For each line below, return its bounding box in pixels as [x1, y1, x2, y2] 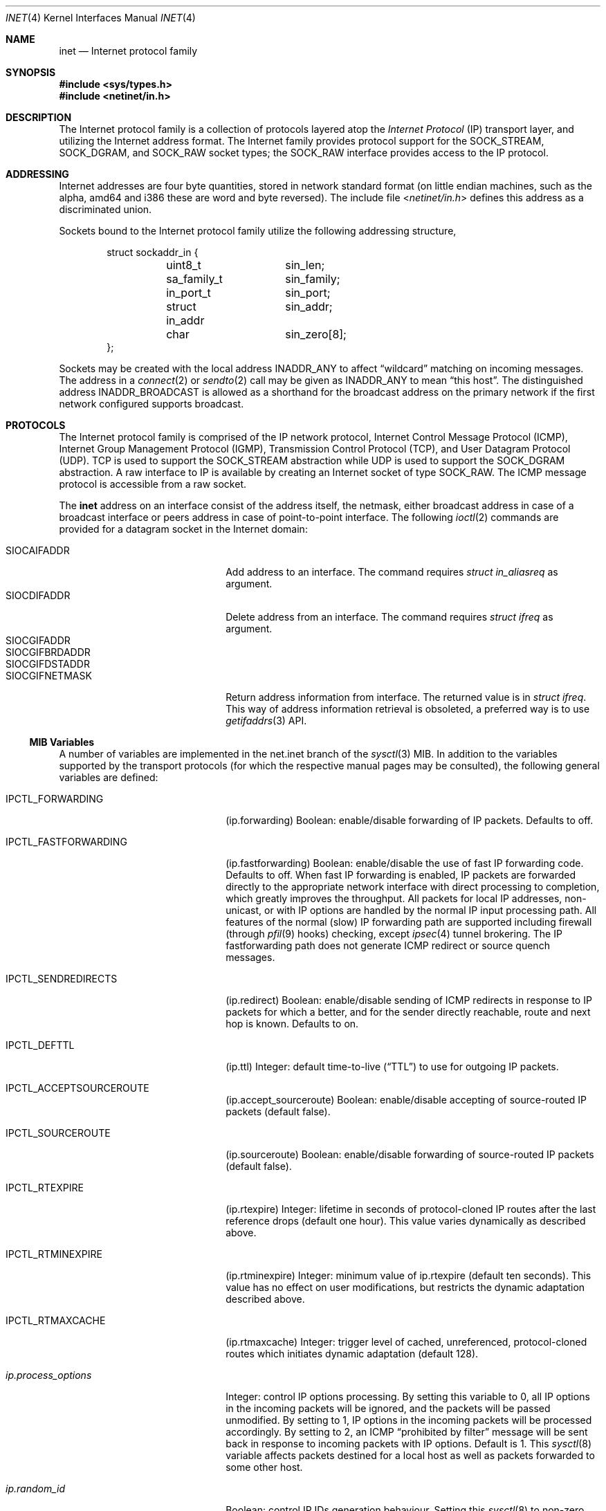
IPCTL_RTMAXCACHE [6, 1315, 106, 1326]
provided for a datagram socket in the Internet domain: [59, 523, 308, 535]
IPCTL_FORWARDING [6, 793, 104, 805]
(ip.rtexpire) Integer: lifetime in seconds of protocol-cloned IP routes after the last [226, 1203, 596, 1215]
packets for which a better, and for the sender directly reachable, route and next [226, 1006, 591, 1018]
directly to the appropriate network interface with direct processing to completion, [226, 881, 600, 892]
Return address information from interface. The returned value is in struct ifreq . [226, 691, 587, 703]
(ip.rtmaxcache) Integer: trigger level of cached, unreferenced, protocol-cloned [226, 1336, 587, 1348]
